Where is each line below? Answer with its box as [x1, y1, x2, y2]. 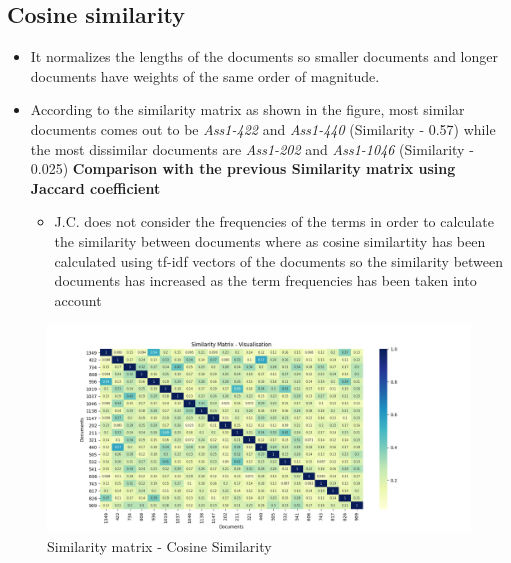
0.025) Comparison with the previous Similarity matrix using [30, 158, 456, 179]
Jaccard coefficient [30, 177, 161, 198]
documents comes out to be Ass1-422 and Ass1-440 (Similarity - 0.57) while [30, 118, 496, 139]
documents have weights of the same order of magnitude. [30, 65, 380, 86]
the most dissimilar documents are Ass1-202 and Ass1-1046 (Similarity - [30, 138, 474, 159]
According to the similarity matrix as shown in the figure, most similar [30, 99, 465, 120]
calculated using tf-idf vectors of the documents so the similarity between [54, 250, 504, 271]
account [54, 289, 102, 310]
